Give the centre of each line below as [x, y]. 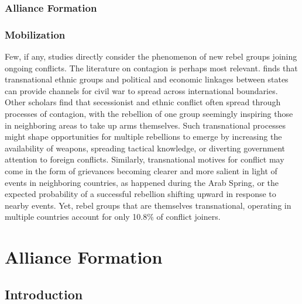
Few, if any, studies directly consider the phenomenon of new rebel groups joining [151, 56]
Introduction [44, 294]
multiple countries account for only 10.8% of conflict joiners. [113, 217]
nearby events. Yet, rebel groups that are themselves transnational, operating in [148, 205]
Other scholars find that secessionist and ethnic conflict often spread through [143, 102]
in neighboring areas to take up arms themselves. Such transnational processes [145, 125]
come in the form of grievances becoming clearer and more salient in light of [141, 171]
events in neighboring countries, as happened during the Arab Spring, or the [142, 182]
